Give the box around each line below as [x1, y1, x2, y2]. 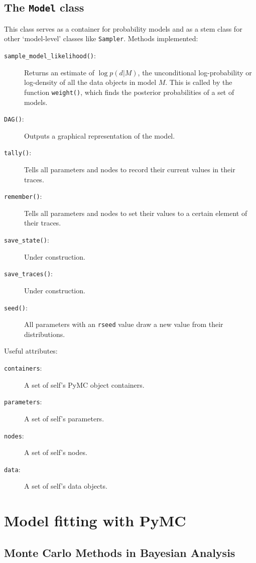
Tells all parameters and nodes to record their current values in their [24, 164, 235, 175]
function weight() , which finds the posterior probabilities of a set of [24, 86, 234, 97]
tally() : [4, 147, 32, 158]
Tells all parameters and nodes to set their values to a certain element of [24, 207, 247, 218]
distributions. [24, 328, 65, 339]
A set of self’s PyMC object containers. [24, 379, 145, 390]
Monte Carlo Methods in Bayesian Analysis [4, 544, 235, 560]
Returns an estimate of [24, 67, 94, 77]
